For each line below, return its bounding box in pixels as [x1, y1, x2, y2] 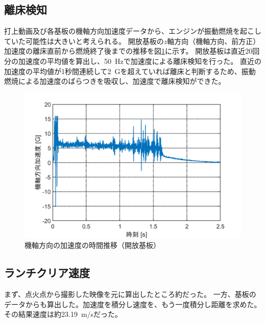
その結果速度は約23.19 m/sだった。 [4, 309, 123, 319]
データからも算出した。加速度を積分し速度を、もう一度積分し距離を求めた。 [4, 298, 261, 309]
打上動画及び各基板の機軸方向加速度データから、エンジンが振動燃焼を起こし [4, 26, 261, 36]
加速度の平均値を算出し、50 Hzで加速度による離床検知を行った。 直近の [18, 55, 261, 66]
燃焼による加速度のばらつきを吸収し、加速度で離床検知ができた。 [4, 76, 226, 86]
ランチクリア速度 [4, 265, 90, 281]
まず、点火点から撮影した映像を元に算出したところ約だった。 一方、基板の [4, 288, 256, 299]
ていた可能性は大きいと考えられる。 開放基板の [4, 35, 164, 46]
